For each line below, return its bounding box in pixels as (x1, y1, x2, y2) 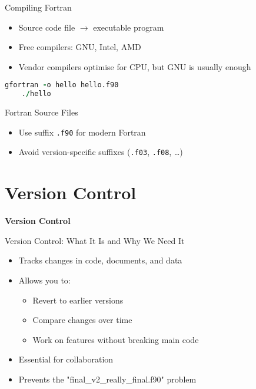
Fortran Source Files (5, 106, 78, 118)
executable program (93, 21, 164, 33)
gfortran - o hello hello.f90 (5, 81, 119, 90)
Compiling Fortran (5, 1, 72, 13)
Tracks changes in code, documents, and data (18, 254, 182, 266)
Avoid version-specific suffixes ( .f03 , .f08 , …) (18, 146, 183, 158)
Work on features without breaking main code (32, 333, 199, 345)
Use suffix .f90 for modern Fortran (18, 126, 146, 138)
